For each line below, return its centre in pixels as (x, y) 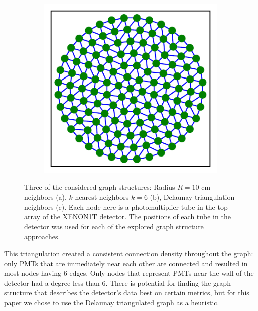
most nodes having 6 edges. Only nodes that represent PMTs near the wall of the (129, 273)
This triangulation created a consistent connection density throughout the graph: (129, 253)
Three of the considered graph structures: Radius (100, 187)
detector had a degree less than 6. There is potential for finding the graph (117, 283)
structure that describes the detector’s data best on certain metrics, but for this (127, 293)
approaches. (42, 236)
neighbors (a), (45, 197)
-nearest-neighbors (101, 197)
